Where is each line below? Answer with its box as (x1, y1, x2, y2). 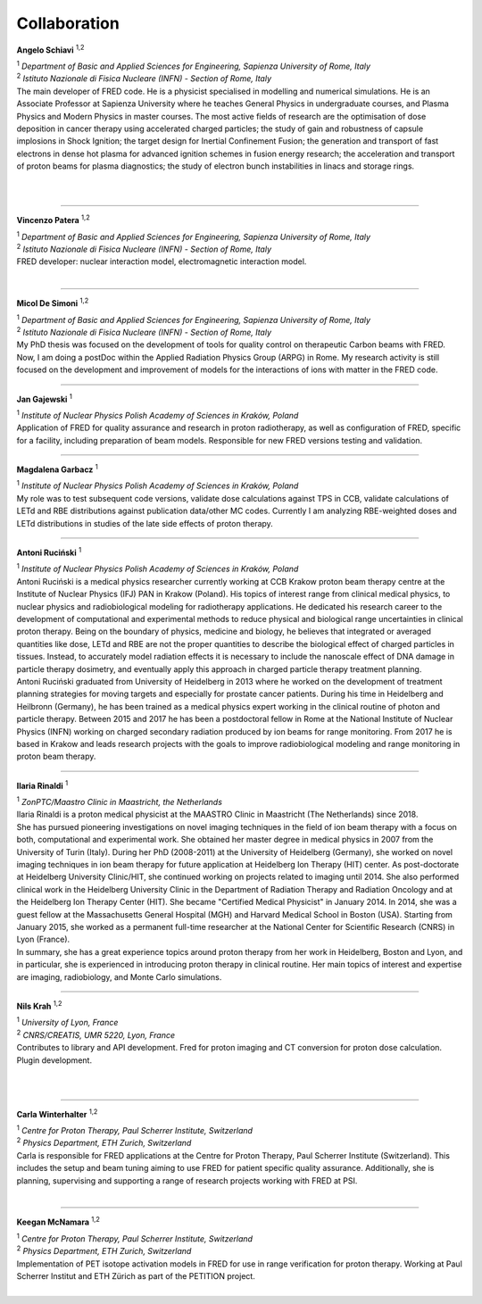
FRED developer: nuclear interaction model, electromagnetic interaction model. (16, 256, 307, 267)
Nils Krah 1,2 (16, 1000, 62, 1011)
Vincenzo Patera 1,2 (16, 213, 91, 226)
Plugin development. (16, 1054, 93, 1066)
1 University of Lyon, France (16, 1016, 119, 1028)
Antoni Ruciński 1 (16, 545, 82, 558)
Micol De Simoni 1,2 (16, 296, 89, 309)
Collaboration (16, 13, 120, 33)
